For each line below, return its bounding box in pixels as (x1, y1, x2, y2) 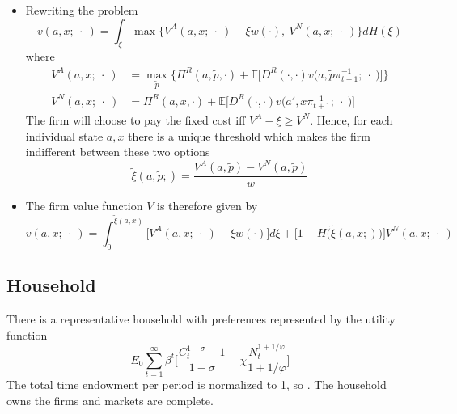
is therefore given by (157, 197, 258, 214)
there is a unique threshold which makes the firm (128, 127, 370, 144)
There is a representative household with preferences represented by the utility (6, 310, 396, 327)
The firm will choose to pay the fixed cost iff (25, 111, 246, 128)
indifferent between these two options (25, 143, 210, 160)
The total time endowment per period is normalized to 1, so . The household (6, 376, 387, 393)
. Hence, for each (310, 111, 393, 128)
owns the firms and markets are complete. (6, 391, 214, 408)
